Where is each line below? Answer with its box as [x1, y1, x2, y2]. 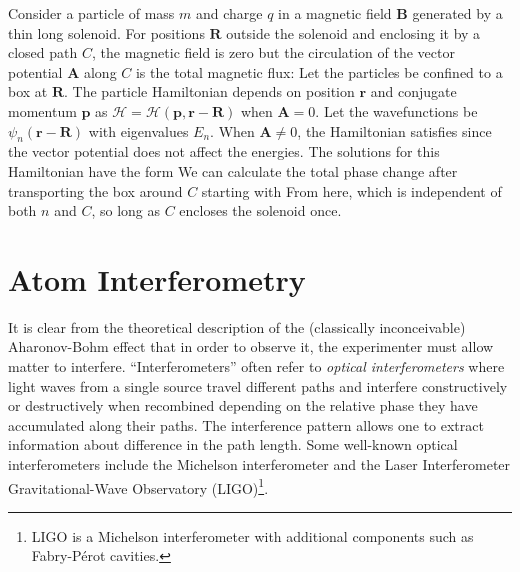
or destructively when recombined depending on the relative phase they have [8, 395, 478, 416]
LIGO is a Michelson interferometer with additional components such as [31, 525, 474, 546]
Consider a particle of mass [8, 3, 175, 23]
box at [8, 81, 48, 102]
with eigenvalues [88, 120, 189, 141]
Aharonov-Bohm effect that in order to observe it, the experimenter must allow [8, 336, 494, 357]
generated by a [412, 3, 503, 23]
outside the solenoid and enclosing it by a [226, 22, 481, 43]
